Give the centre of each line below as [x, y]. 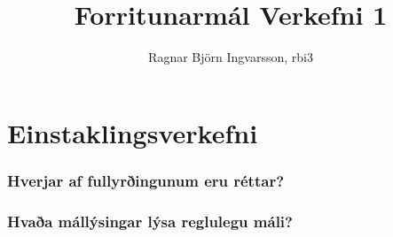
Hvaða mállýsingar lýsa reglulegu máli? [150, 221]
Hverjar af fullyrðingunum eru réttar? [146, 180]
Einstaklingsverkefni [133, 132]
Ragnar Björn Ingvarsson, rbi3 [231, 57]
